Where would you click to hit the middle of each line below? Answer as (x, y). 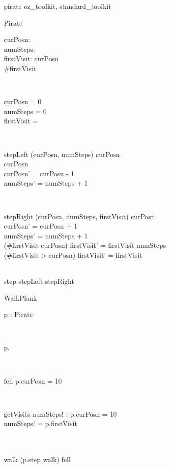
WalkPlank (21, 297)
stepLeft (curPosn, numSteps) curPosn (62, 154)
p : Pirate (18, 314)
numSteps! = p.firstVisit (41, 423)
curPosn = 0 (23, 101)
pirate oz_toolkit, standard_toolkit (57, 6)
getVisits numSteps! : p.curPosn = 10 (60, 413)
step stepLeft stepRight (39, 281)
